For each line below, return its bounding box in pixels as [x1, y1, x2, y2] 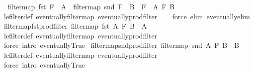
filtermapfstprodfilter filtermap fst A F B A [3, 21, 147, 31]
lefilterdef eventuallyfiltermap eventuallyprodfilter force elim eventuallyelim [3, 11, 250, 21]
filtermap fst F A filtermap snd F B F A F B [7, 1, 175, 11]
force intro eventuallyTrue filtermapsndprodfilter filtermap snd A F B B [3, 40, 240, 50]
